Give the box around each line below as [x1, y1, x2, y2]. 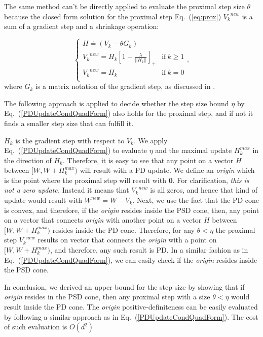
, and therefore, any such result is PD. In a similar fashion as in [50, 244, 248, 255]
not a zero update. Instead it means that [4, 185, 129, 195]
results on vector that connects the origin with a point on [37, 234, 217, 245]
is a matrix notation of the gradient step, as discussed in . [35, 81, 215, 91]
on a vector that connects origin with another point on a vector [4, 215, 202, 225]
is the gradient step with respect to [15, 135, 125, 145]
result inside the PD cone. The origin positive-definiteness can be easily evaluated [4, 301, 258, 312]
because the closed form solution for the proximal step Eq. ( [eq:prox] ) [4, 11, 221, 21]
